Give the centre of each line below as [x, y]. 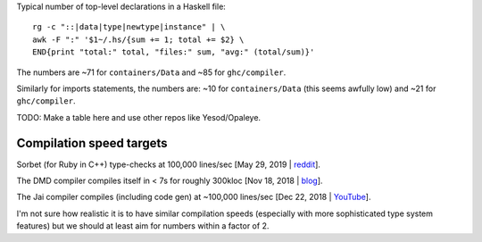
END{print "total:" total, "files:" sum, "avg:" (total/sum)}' [174, 52]
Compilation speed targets [92, 143]
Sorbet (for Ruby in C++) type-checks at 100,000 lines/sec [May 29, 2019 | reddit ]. [169, 164]
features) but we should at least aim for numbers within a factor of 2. [143, 226]
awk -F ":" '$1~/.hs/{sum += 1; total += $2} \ [138, 39]
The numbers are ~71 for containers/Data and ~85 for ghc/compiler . [151, 72]
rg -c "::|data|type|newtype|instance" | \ [129, 27]
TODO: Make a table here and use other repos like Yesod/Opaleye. [139, 117]
